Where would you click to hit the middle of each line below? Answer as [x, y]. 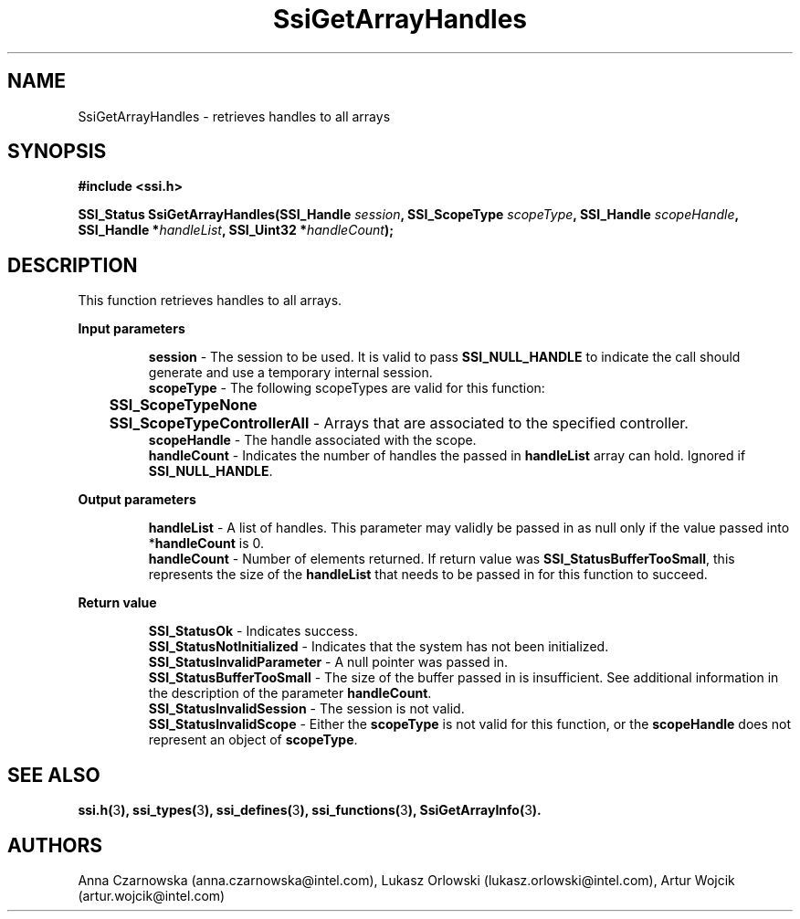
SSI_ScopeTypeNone [183, 405]
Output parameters [137, 500]
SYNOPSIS [57, 152]
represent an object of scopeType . [253, 740]
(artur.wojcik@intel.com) [152, 895]
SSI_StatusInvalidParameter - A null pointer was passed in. [328, 662]
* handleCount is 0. [206, 544]
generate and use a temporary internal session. [290, 373]
